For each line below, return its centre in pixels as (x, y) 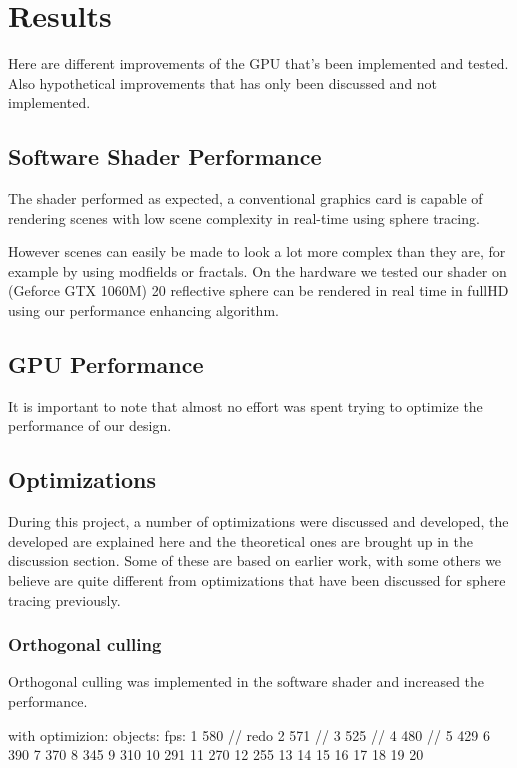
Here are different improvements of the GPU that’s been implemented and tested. (258, 63)
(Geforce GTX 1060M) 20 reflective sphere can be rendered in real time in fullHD (258, 290)
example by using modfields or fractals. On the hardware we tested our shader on (257, 270)
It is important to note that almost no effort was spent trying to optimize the (245, 405)
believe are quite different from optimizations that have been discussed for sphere (257, 580)
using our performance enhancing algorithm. (143, 310)
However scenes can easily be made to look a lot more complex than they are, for (257, 251)
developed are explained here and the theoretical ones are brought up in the (241, 540)
